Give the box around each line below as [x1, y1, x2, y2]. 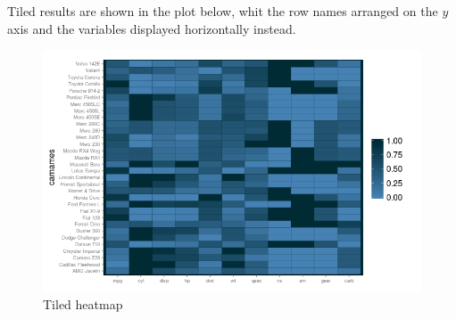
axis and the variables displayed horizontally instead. [7, 19, 296, 37]
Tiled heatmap [43, 295, 123, 314]
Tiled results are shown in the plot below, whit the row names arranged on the [7, 2, 438, 20]
